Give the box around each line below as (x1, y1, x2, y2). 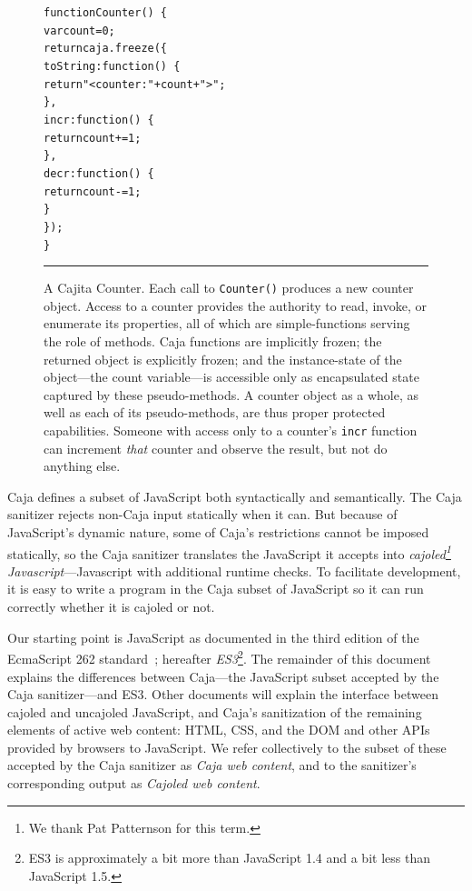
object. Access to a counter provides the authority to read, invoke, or (44, 295, 427, 315)
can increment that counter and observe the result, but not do (44, 438, 388, 457)
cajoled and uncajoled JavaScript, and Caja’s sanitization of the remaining (7, 702, 422, 721)
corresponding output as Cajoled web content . (7, 774, 261, 793)
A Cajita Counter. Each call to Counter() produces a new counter (44, 278, 414, 297)
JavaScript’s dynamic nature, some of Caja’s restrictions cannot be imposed (7, 523, 429, 542)
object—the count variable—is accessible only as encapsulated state (44, 367, 419, 386)
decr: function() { (44, 166, 154, 180)
